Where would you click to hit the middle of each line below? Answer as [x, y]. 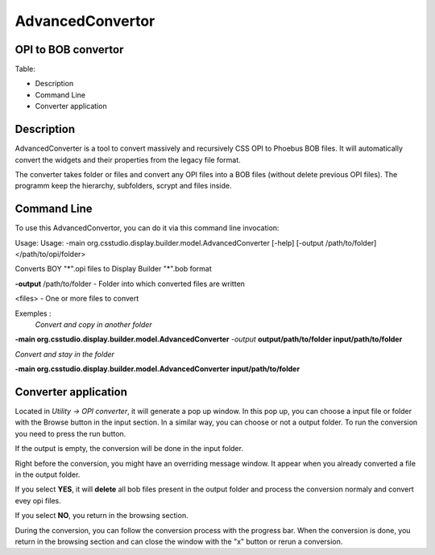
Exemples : [33, 313]
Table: [25, 69]
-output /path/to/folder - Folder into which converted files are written [130, 284]
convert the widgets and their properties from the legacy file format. [128, 159]
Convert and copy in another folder [93, 324]
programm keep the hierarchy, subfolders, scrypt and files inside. [123, 186]
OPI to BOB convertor [69, 50]
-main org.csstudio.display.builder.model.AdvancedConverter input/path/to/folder [157, 369]
